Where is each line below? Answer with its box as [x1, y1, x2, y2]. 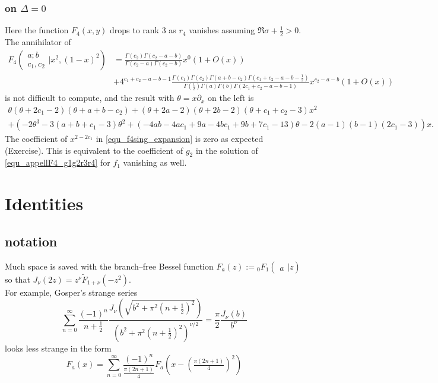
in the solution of [195, 144, 258, 156]
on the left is [208, 91, 254, 104]
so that [5, 273, 30, 285]
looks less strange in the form [5, 341, 112, 354]
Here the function [5, 24, 69, 36]
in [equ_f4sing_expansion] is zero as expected [96, 132, 264, 145]
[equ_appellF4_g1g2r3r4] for [5, 156, 110, 169]
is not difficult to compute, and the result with [5, 91, 174, 104]
